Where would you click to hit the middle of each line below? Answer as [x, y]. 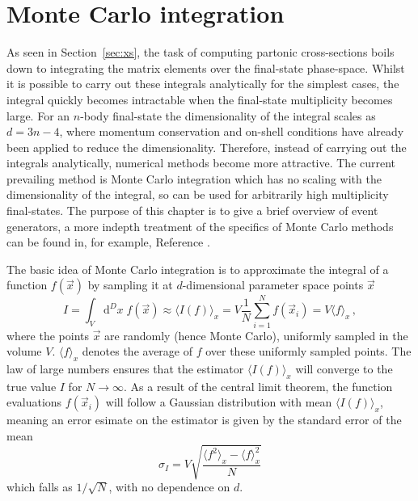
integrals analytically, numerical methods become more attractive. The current [201, 163]
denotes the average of [137, 351]
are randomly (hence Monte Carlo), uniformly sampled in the [256, 335]
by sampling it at [130, 285]
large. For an [38, 115]
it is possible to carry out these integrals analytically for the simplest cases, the [203, 84]
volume [24, 351]
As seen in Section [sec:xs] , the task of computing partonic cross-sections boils [201, 52]
